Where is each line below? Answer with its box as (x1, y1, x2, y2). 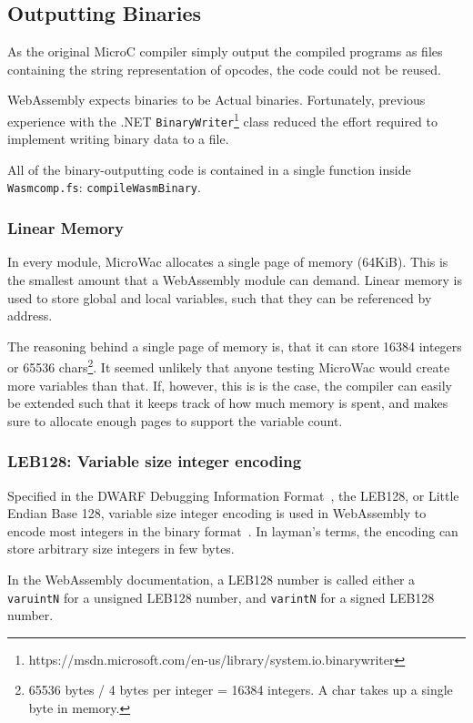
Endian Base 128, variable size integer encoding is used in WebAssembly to (7, 504, 427, 523)
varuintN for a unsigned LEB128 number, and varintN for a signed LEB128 (7, 587, 435, 606)
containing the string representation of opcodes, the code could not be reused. (7, 59, 441, 78)
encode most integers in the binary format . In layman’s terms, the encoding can (7, 521, 458, 540)
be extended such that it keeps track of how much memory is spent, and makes (7, 393, 448, 412)
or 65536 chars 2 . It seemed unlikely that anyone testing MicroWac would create (7, 355, 450, 376)
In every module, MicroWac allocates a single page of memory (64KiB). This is (7, 252, 448, 271)
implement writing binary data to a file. (7, 129, 229, 148)
